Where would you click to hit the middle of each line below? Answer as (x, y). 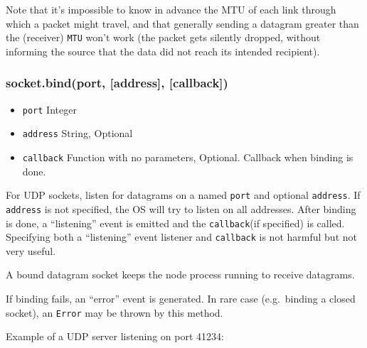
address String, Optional (78, 133)
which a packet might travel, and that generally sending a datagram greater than (182, 23)
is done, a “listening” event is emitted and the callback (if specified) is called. (175, 223)
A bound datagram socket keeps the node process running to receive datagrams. (180, 274)
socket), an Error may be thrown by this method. (115, 312)
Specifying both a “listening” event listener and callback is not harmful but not (181, 237)
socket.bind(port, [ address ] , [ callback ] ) (117, 83)
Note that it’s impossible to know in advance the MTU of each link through (171, 9)
